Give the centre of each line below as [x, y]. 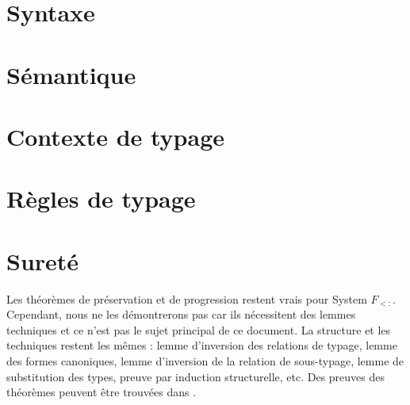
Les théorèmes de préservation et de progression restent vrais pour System [187, 298]
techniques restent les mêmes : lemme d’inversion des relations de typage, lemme [202, 345]
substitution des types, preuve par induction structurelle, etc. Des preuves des [196, 376]
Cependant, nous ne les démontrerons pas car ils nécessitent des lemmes [181, 314]
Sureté [43, 260]
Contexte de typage [116, 136]
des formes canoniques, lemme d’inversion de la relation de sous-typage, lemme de [205, 361]
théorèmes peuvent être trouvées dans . [102, 392]
